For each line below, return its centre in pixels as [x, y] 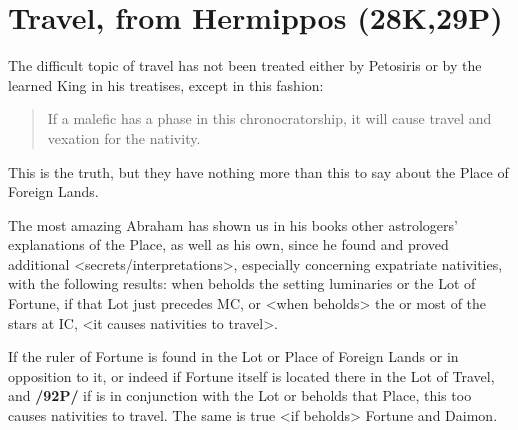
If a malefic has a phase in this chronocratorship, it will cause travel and [269, 118]
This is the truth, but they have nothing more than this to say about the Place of [258, 171]
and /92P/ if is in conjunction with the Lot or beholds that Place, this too [240, 395]
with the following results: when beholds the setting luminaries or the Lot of [242, 283]
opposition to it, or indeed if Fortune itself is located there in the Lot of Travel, [251, 375]
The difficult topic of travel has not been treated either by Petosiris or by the [245, 65]
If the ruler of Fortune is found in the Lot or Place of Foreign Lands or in [233, 356]
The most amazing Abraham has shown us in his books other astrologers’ [233, 224]
